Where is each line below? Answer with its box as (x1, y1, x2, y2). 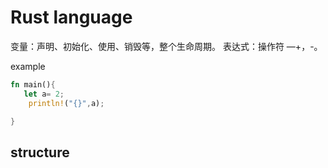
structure (10, 144, 70, 161)
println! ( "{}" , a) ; (28, 98, 105, 108)
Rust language (10, 6, 133, 29)
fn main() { (10, 79, 56, 90)
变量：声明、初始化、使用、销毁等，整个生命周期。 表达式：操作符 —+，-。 (10, 40, 323, 52)
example (10, 60, 46, 72)
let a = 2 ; (23, 89, 65, 99)
